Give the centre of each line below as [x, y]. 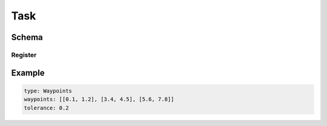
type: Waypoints [48, 91]
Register [24, 55]
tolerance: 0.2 [46, 108]
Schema [27, 37]
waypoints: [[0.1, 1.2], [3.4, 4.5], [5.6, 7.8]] [99, 99]
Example [28, 73]
